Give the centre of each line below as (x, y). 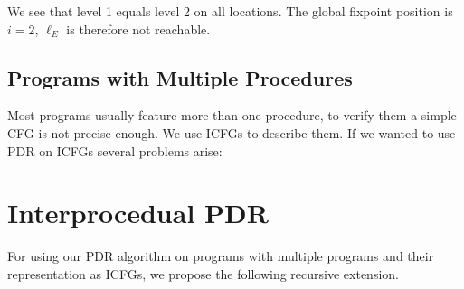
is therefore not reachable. (138, 28)
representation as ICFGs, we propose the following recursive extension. (203, 273)
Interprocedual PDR (138, 213)
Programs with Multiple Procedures (180, 77)
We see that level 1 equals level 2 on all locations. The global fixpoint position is (230, 11)
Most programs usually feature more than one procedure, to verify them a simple (232, 115)
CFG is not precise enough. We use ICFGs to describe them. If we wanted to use (232, 132)
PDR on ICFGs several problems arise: (115, 150)
